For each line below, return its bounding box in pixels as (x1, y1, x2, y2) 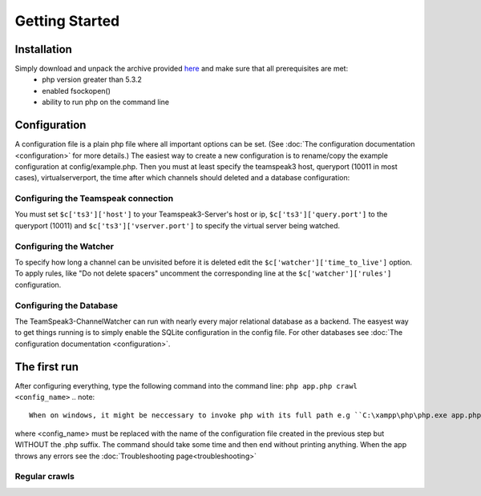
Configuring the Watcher (14, 240, 114, 252)
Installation (14, 42, 72, 56)
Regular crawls (14, 471, 75, 482)
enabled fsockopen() (42, 86, 111, 95)
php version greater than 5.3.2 (42, 75, 142, 84)
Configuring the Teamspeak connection (14, 193, 174, 204)
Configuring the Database (14, 300, 119, 311)
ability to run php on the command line (42, 97, 170, 107)
